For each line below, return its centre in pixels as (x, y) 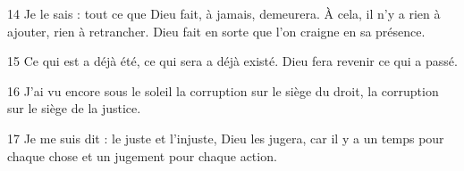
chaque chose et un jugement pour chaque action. (142, 155)
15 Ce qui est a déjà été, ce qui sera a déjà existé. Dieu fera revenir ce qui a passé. (232, 61)
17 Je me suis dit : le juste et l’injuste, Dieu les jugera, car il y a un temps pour (226, 138)
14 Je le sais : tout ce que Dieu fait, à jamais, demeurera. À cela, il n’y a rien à (224, 13)
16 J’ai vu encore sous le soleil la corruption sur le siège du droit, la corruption (223, 90)
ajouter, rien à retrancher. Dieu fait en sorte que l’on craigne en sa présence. (216, 31)
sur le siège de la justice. (74, 108)
